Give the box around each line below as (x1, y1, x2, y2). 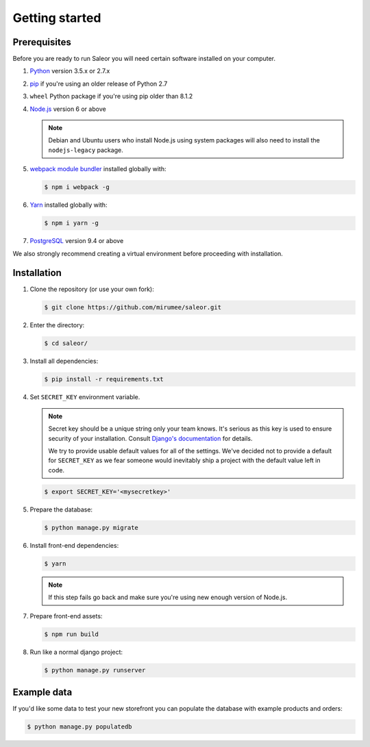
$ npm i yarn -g (44, 219, 99, 227)
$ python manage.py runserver (44, 666, 146, 674)
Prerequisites (12, 36, 71, 48)
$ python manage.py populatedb (27, 722, 133, 731)
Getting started (12, 10, 101, 25)
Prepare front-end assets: (29, 612, 103, 620)
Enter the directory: (29, 321, 85, 329)
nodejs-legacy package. (48, 146, 123, 154)
